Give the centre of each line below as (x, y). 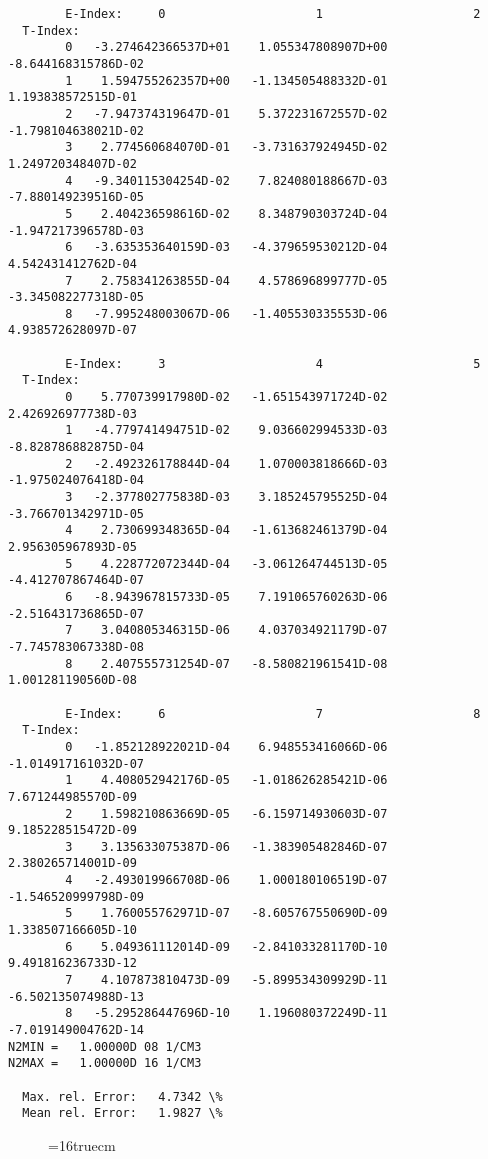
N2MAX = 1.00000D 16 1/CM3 (105, 1063)
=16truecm (82, 1144)
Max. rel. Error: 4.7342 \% (122, 1096)
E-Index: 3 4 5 (273, 363)
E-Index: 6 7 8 (273, 713)
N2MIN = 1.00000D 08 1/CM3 (105, 1046)
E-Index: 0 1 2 (273, 14)
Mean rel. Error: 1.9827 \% (122, 1113)
